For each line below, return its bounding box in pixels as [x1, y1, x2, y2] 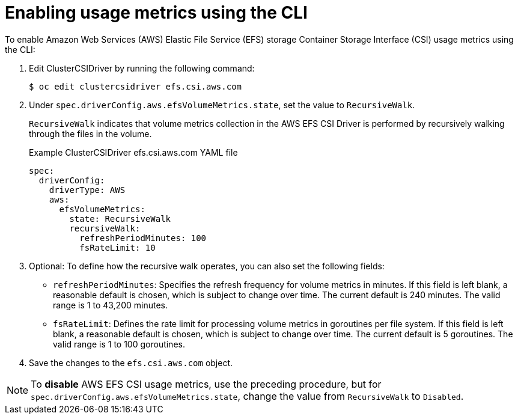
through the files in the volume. [29, 128, 152, 139]
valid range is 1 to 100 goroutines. [53, 338, 185, 349]
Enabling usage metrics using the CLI [5, 2, 308, 23]
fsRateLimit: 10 [79, 242, 156, 252]
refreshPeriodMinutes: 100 [79, 233, 207, 243]
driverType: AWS [49, 185, 126, 195]
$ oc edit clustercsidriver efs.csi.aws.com [29, 81, 242, 91]
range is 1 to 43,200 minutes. [53, 299, 168, 310]
